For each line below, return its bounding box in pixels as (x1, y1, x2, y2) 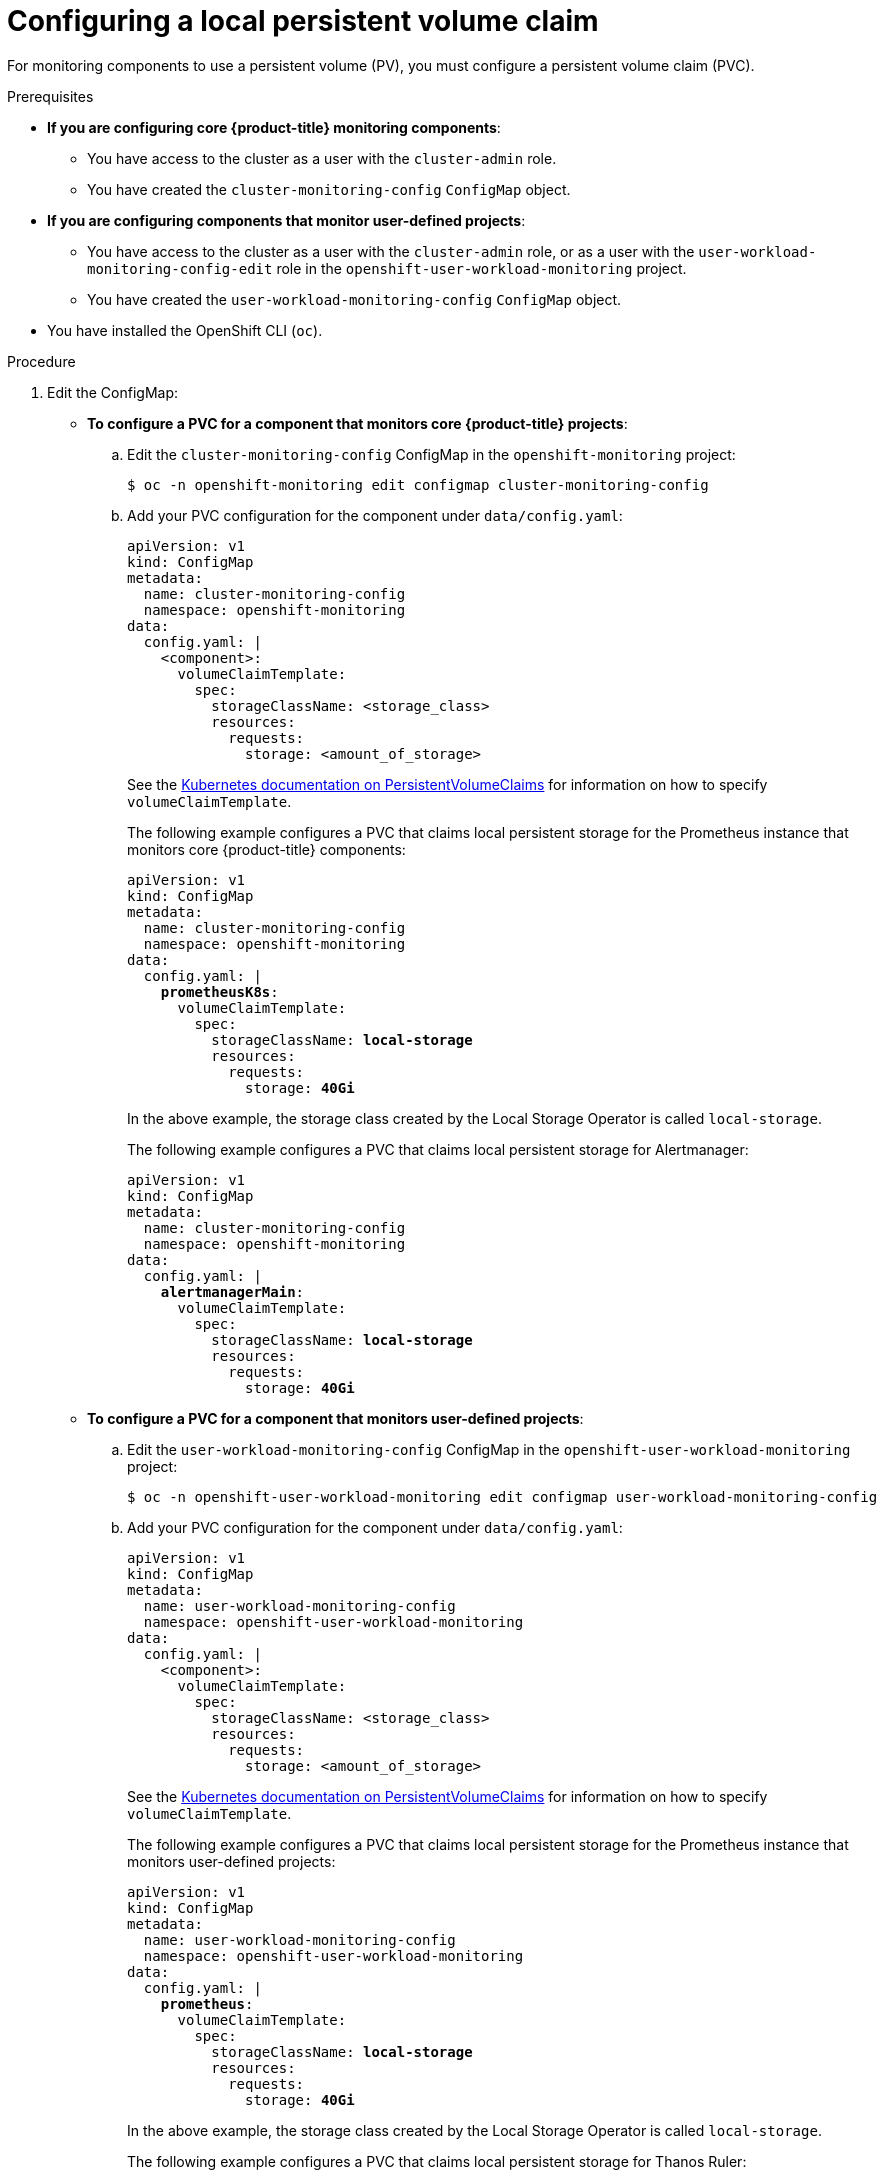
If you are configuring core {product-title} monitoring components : (47, 118, 501, 136)
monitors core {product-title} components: (127, 840, 406, 858)
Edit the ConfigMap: (47, 383, 179, 401)
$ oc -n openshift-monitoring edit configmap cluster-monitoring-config (127, 476, 709, 493)
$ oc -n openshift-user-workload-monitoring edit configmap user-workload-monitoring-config (127, 1488, 878, 1505)
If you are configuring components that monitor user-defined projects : (47, 211, 526, 229)
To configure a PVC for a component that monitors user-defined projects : (87, 1409, 584, 1427)
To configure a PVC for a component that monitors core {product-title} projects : (87, 414, 628, 432)
